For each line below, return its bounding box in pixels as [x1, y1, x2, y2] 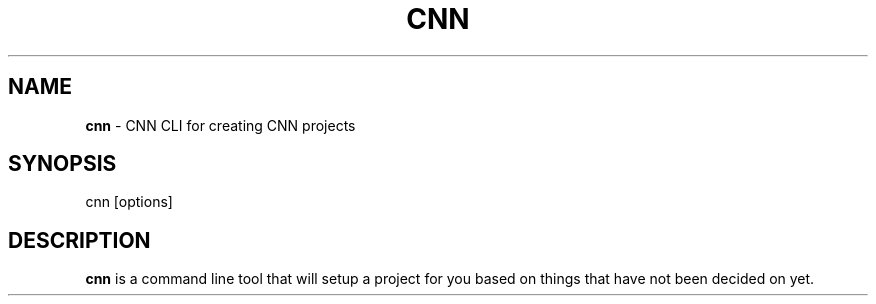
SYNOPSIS [8, 151, 117, 177]
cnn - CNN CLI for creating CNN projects [85, 116, 356, 134]
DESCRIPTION [8, 227, 151, 253]
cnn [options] [85, 193, 173, 211]
